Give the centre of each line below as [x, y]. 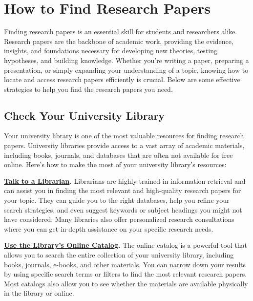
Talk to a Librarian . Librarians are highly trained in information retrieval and [125, 181]
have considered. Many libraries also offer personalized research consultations [119, 219]
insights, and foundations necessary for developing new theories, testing [111, 51]
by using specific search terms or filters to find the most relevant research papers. [126, 274]
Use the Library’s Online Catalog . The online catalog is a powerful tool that [126, 245]
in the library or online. [39, 293]
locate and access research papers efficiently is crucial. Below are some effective [122, 79]
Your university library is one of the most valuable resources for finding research [124, 136]
